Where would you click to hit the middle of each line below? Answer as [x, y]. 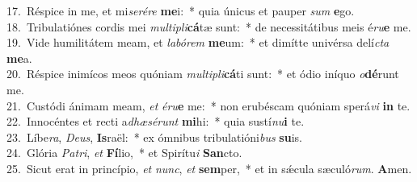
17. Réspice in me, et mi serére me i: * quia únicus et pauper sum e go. [181, 10]
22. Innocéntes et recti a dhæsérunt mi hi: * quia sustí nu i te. [156, 121]
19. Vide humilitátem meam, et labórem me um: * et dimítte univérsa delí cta [198, 42]
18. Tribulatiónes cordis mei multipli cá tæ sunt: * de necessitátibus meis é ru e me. [209, 26]
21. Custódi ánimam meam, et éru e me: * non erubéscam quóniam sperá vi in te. [208, 105]
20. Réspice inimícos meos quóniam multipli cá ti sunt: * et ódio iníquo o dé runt [203, 74]
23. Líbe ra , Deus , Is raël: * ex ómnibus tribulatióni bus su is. [154, 136]
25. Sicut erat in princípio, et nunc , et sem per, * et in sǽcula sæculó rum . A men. [209, 168]
